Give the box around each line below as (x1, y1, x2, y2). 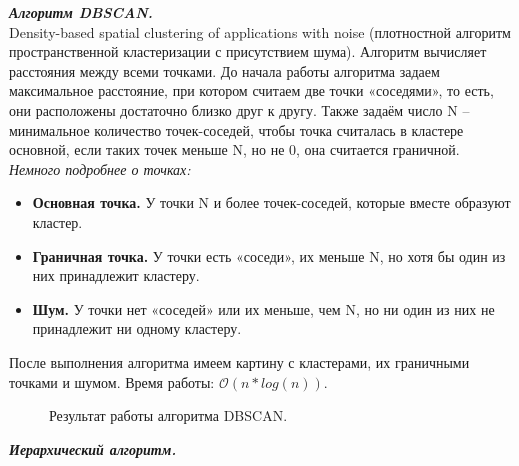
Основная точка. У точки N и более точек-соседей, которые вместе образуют (32, 192, 511, 213)
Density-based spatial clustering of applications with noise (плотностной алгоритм (9, 21, 511, 42)
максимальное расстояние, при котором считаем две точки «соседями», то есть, (9, 80, 494, 101)
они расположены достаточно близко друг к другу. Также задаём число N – (9, 99, 470, 120)
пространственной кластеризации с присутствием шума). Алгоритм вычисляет (9, 41, 487, 62)
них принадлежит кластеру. (32, 265, 200, 286)
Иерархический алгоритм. (9, 438, 177, 459)
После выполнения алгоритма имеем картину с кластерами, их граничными (9, 351, 470, 372)
